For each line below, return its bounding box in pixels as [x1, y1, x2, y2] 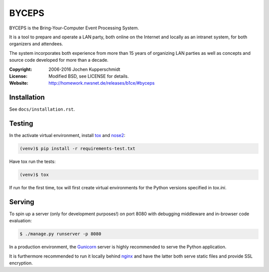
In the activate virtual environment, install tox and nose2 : [9, 133, 126, 138]
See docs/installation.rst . [9, 106, 75, 112]
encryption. [9, 260, 33, 266]
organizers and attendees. [9, 41, 63, 47]
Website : [9, 80, 28, 86]
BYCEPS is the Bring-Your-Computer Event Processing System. [9, 25, 139, 31]
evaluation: [9, 218, 32, 224]
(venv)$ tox [19, 172, 49, 178]
